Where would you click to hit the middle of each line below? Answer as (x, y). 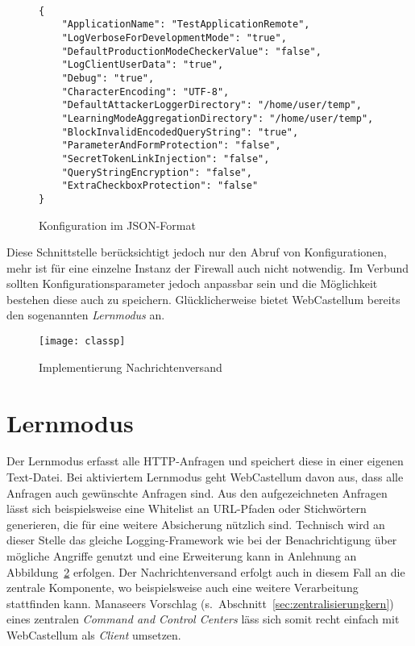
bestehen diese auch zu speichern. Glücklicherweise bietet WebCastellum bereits (203, 299)
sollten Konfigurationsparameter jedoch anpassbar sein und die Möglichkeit (192, 283)
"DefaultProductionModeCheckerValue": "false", (191, 51)
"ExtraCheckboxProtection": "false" (160, 186)
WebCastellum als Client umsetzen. (94, 634)
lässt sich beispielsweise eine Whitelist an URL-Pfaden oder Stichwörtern (187, 508)
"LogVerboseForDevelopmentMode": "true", (174, 38)
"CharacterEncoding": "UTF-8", (145, 92)
